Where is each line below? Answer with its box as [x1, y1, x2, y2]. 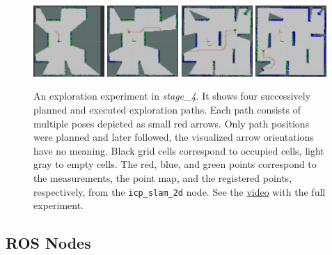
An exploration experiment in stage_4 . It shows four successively [33, 88, 311, 103]
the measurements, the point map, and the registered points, [33, 170, 292, 185]
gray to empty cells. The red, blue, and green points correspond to [33, 157, 317, 171]
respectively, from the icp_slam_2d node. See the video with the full [33, 184, 326, 199]
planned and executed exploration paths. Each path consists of [33, 102, 301, 116]
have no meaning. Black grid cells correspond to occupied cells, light [33, 143, 324, 157]
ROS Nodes [6, 232, 91, 254]
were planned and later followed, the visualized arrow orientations [33, 130, 314, 144]
